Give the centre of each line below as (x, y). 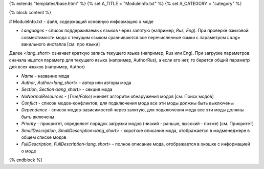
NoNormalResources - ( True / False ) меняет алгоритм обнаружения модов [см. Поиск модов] (118, 96)
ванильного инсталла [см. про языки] (61, 44)
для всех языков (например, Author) (47, 67)
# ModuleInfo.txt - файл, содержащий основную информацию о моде (81, 21)
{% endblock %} (26, 160)
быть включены (38, 117)
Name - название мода (45, 76)
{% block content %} (30, 13)
